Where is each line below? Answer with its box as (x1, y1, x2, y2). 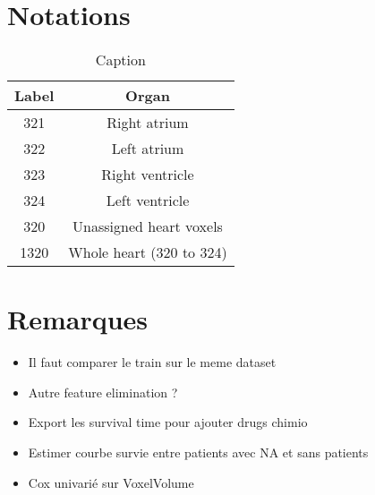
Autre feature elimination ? (28, 382, 178, 401)
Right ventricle (101, 164, 194, 185)
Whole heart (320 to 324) (68, 242, 227, 263)
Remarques (7, 301, 149, 337)
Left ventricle (106, 190, 190, 211)
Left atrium (111, 138, 184, 159)
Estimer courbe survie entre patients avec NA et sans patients (28, 443, 369, 462)
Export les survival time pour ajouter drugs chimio (28, 413, 308, 431)
